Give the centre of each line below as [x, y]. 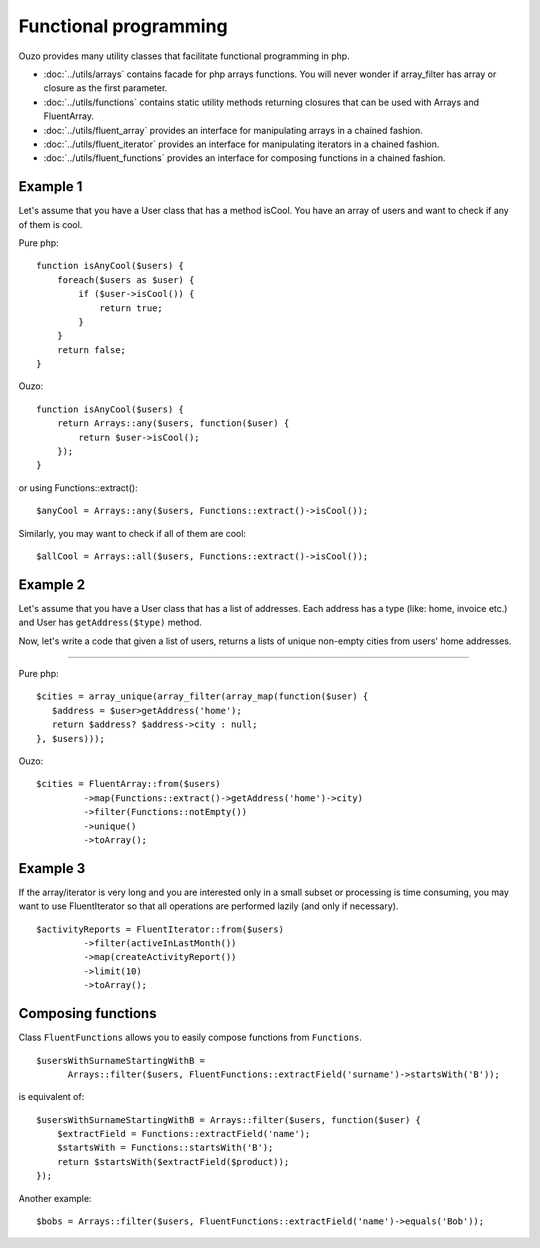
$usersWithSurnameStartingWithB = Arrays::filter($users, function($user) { [229, 1119]
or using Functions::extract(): [78, 487]
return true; [131, 308]
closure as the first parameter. [105, 88]
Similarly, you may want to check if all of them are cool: [132, 533]
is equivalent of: [51, 1097]
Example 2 [51, 584]
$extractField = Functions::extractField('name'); [183, 1134]
